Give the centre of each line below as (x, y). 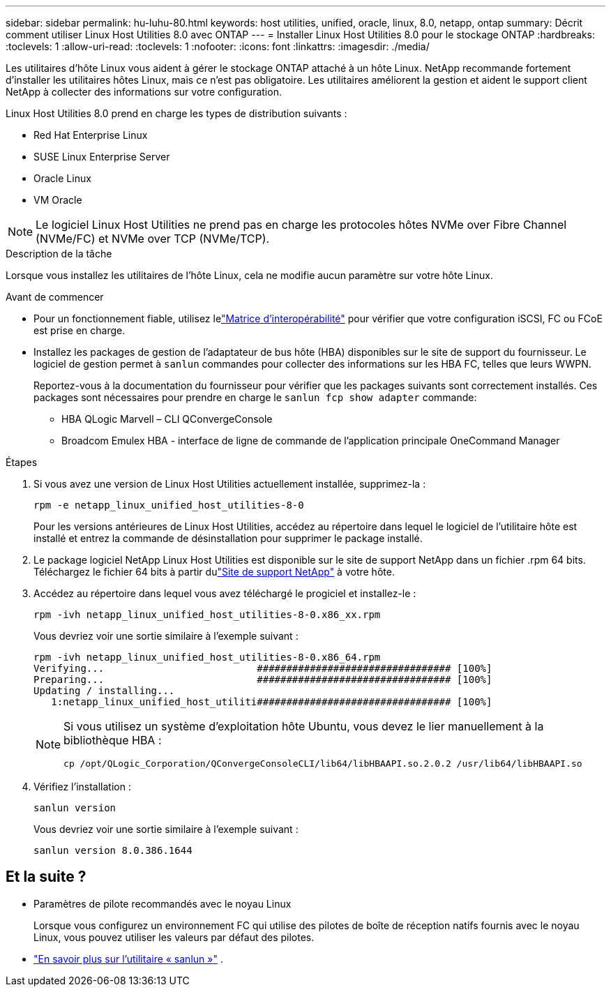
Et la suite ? (46, 877)
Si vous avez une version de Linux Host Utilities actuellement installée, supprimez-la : (230, 484)
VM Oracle (58, 200)
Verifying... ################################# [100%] (263, 668)
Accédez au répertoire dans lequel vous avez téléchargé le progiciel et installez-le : (225, 593)
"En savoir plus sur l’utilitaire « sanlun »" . (128, 959)
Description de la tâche (59, 254)
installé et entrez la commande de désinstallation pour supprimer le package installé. (228, 538)
